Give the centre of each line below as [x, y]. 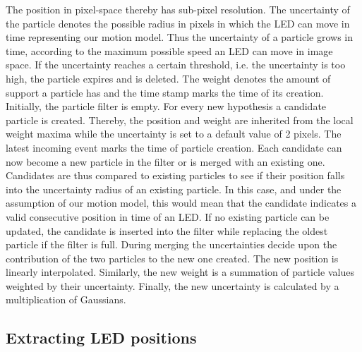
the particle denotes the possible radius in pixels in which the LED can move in [178, 23]
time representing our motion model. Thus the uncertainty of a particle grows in [180, 37]
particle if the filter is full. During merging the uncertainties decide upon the [171, 244]
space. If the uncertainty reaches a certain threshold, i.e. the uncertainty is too [176, 65]
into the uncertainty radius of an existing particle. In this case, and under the [174, 189]
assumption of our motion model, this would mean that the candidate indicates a [181, 203]
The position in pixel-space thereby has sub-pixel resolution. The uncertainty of [178, 9]
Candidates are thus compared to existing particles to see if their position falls [175, 175]
